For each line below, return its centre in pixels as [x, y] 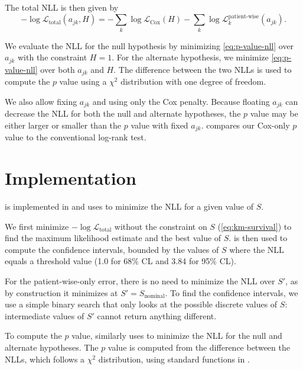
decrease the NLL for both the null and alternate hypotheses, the [123, 113]
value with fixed [159, 125]
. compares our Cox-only [245, 125]
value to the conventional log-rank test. [76, 137]
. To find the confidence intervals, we [232, 292]
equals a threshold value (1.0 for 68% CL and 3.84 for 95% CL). [120, 261]
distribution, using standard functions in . [174, 359]
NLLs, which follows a [45, 359]
